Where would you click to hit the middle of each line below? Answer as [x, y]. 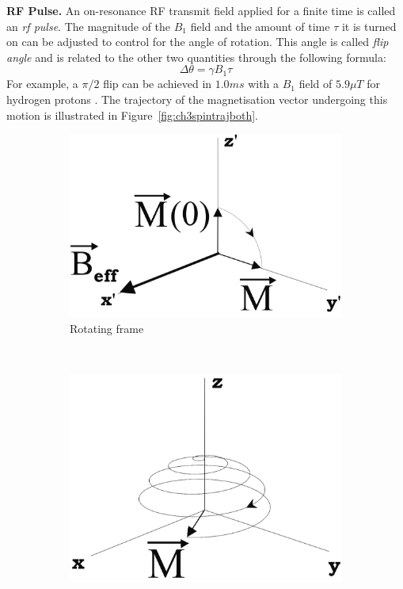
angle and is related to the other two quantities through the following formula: [196, 57]
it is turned [369, 26]
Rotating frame [107, 328]
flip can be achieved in [158, 84]
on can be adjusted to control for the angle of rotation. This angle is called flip [198, 42]
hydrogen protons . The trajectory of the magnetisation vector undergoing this [197, 99]
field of [316, 84]
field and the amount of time [260, 26]
